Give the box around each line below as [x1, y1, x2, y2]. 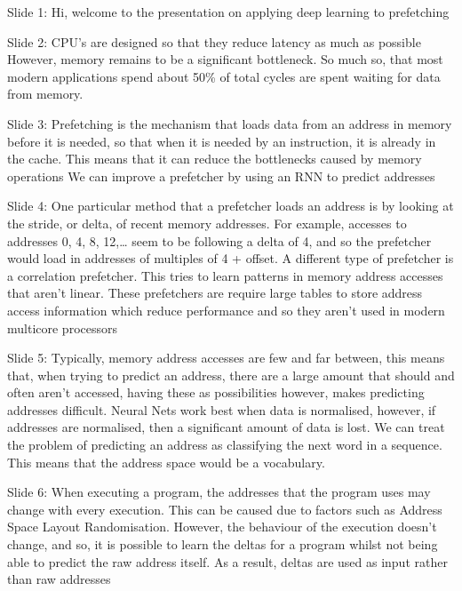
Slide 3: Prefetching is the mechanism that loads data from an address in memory [7, 114, 452, 132]
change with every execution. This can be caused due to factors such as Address [7, 499, 442, 518]
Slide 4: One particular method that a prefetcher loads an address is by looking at [7, 196, 454, 215]
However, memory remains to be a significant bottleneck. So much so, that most [7, 50, 443, 68]
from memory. [7, 84, 84, 103]
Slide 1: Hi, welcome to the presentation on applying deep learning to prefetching [7, 3, 450, 20]
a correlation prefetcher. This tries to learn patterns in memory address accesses [7, 266, 443, 284]
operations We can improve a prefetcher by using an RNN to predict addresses [7, 166, 435, 185]
